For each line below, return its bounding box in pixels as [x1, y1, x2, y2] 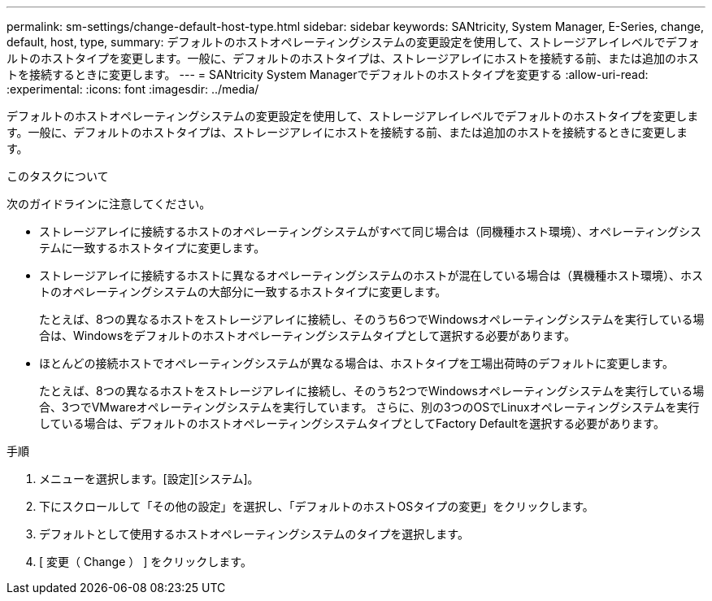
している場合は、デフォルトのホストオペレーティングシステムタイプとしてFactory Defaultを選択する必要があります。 [39, 416, 665, 430]
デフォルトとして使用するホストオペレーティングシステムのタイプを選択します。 [39, 527, 469, 541]
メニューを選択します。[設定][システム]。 [39, 472, 259, 486]
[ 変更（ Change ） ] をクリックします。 [39, 555, 252, 568]
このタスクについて [7, 169, 109, 183]
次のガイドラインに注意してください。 [7, 197, 211, 211]
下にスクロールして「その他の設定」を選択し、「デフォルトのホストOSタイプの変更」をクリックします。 [39, 499, 594, 513]
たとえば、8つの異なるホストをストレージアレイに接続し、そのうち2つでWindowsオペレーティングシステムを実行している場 [39, 384, 705, 398]
